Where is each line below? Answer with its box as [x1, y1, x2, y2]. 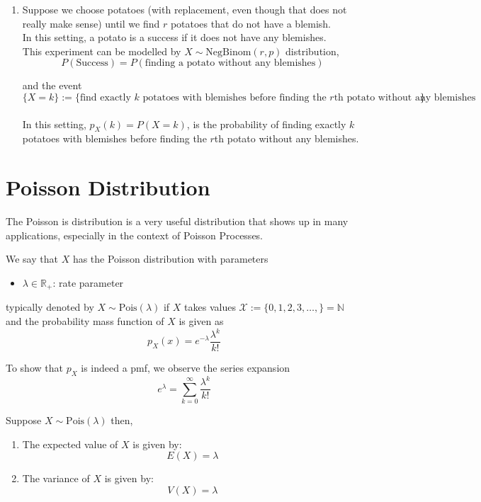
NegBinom [205, 47, 251, 57]
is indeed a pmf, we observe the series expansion [81, 360, 290, 375]
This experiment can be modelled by [22, 43, 181, 58]
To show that [6, 360, 63, 375]
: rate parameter [52, 275, 124, 290]
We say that [6, 251, 58, 266]
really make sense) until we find [22, 16, 160, 30]
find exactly [79, 92, 131, 103]
